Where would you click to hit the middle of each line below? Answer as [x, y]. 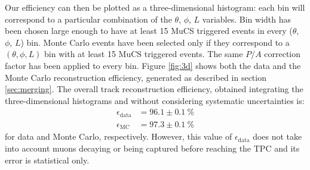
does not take [277, 136]
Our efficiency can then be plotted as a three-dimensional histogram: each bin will [155, 7]
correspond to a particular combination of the [88, 19]
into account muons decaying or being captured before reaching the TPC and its [152, 148]
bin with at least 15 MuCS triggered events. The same [144, 54]
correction [283, 54]
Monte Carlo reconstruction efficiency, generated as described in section [136, 77]
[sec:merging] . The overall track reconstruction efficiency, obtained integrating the [154, 89]
